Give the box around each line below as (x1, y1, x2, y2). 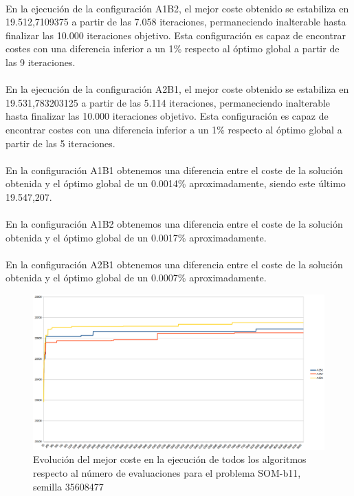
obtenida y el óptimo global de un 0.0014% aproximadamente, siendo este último (5, 176, 346, 191)
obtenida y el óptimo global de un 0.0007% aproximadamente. (5, 270, 267, 285)
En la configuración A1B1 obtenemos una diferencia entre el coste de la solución (5, 162, 343, 177)
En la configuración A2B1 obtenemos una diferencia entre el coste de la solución (5, 257, 343, 271)
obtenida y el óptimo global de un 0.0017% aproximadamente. (5, 230, 267, 244)
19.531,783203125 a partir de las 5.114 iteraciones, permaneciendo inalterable (5, 95, 331, 109)
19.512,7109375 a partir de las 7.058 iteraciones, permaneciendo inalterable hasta (5, 14, 346, 29)
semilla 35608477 (33, 479, 104, 493)
